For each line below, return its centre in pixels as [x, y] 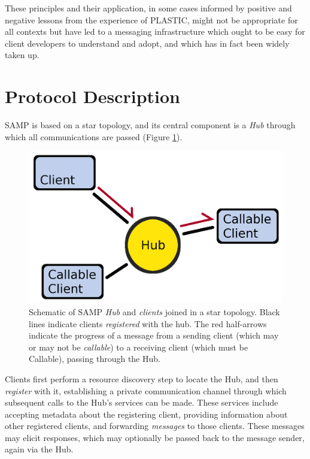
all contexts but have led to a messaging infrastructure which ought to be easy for [155, 31]
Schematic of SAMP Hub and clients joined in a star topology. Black [154, 311]
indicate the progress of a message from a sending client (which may [154, 335]
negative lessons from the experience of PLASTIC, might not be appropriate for [151, 19]
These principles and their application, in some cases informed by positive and [148, 8]
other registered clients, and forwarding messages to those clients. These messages [155, 426]
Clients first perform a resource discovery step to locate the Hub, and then [142, 378]
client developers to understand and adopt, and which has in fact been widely [147, 43]
